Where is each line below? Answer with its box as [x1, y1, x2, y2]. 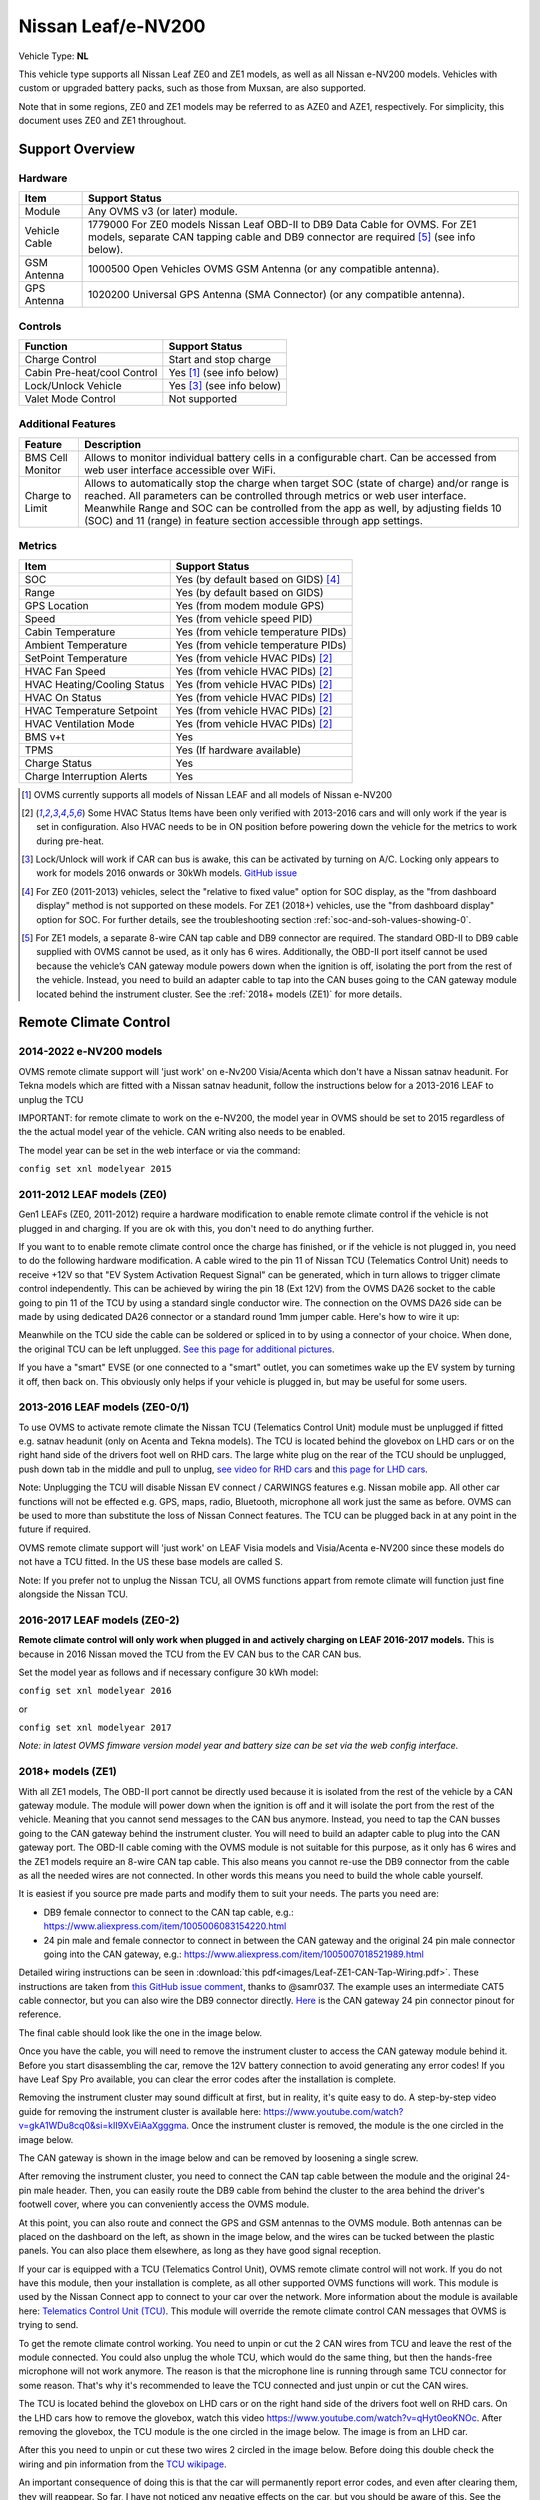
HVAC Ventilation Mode [24, 716, 135, 730]
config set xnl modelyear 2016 [18, 1685, 172, 1697]
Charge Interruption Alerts [24, 769, 148, 783]
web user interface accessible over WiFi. [83, 463, 277, 477]
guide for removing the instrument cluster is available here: [18, 2105, 262, 2117]
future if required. [18, 1523, 92, 1535]
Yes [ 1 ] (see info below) [168, 366, 280, 380]
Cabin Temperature [24, 625, 116, 639]
